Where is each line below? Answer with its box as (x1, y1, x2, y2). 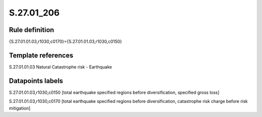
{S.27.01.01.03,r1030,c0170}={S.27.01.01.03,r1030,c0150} (9, 39, 122, 45)
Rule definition (9, 26, 54, 34)
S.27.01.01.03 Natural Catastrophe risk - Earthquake (9, 64, 112, 70)
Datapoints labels (9, 77, 63, 85)
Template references (9, 51, 74, 59)
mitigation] (9, 105, 31, 111)
